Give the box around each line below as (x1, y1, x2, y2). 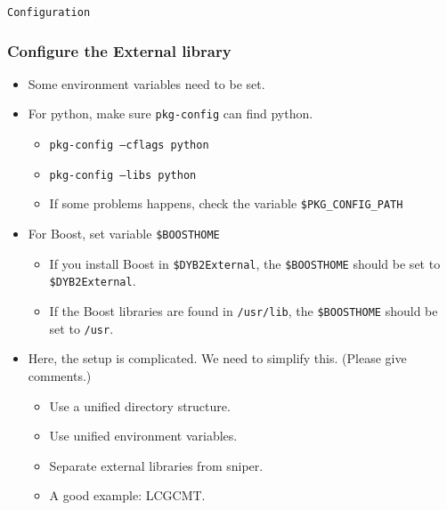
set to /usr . (49, 319, 114, 337)
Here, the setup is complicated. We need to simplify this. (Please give (28, 349, 407, 368)
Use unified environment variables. (49, 426, 238, 445)
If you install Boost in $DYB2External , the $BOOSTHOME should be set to (49, 254, 441, 272)
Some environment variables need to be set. (28, 74, 265, 93)
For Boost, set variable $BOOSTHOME (28, 224, 220, 243)
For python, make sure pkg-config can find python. (28, 104, 313, 123)
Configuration (7, 6, 91, 19)
